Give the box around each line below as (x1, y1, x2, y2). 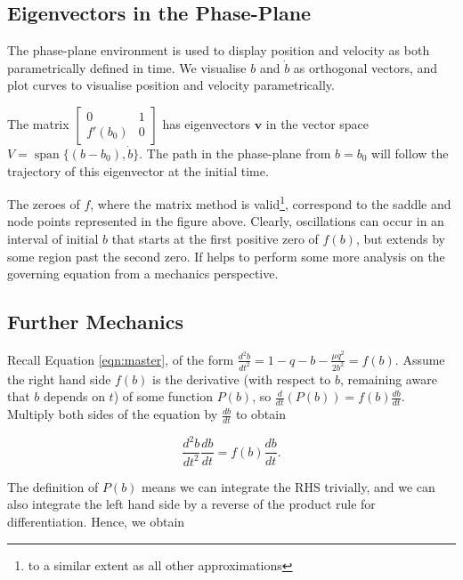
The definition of (7, 477, 99, 495)
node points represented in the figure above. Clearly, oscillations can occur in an (7, 212, 444, 230)
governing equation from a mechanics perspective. (7, 264, 279, 283)
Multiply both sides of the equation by (7, 405, 218, 423)
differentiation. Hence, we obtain (7, 512, 185, 531)
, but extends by (355, 230, 445, 248)
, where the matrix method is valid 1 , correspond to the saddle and (90, 192, 451, 213)
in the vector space (265, 114, 370, 133)
